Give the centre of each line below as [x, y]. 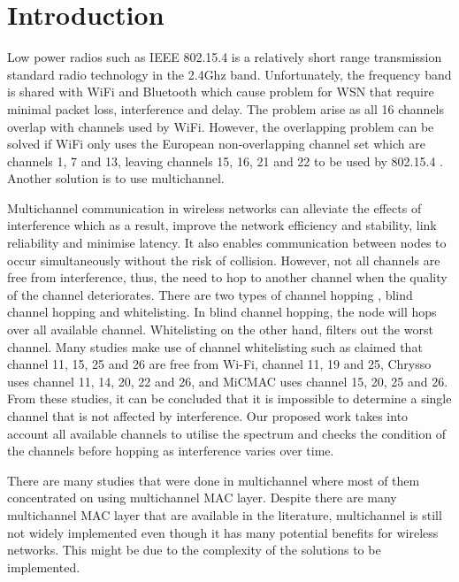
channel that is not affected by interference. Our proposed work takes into [208, 416]
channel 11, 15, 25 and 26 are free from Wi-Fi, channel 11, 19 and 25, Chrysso [219, 364]
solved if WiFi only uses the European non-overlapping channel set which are [216, 144]
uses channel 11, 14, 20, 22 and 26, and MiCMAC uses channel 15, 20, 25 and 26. [228, 381]
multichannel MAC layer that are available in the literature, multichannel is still [225, 514]
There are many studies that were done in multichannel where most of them [214, 480]
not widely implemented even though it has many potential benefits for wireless [223, 532]
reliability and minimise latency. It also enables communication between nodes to [227, 243]
